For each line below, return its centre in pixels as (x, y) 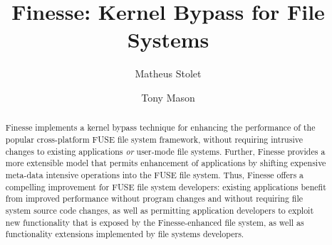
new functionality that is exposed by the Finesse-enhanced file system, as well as (155, 222)
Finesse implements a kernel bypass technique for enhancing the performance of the (160, 127)
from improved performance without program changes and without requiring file (154, 198)
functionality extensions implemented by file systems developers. (125, 234)
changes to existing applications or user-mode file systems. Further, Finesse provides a (165, 151)
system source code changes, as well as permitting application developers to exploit (160, 210)
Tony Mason (168, 97)
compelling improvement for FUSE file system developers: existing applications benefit (166, 186)
